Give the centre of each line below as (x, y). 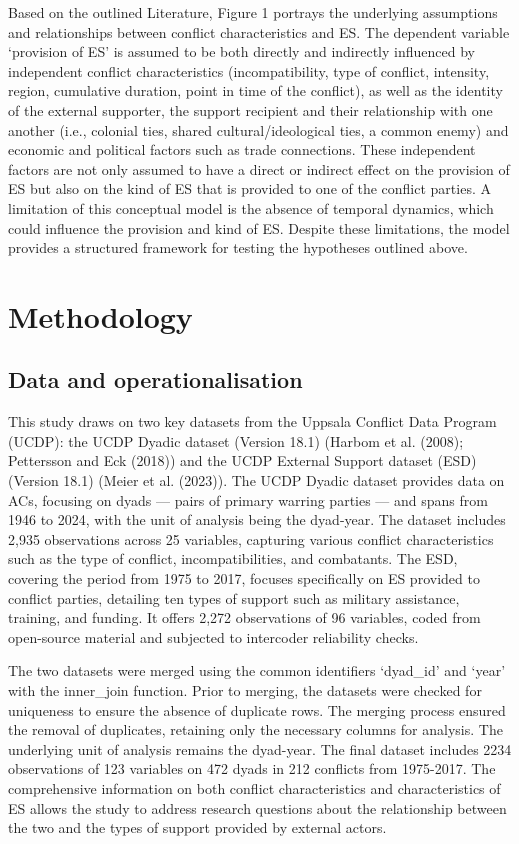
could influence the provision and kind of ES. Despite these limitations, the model (259, 227)
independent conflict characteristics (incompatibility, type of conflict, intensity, (249, 70)
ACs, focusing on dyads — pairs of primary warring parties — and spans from (248, 499)
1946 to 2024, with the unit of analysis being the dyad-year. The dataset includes (257, 519)
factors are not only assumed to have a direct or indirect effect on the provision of (259, 168)
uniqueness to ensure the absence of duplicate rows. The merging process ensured (257, 709)
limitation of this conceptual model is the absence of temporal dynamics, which (251, 207)
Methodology (100, 315)
